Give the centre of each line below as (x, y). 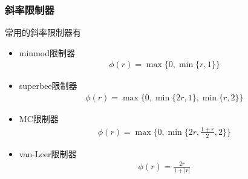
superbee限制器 (48, 86)
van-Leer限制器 (48, 153)
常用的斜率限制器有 (43, 32)
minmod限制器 (47, 52)
